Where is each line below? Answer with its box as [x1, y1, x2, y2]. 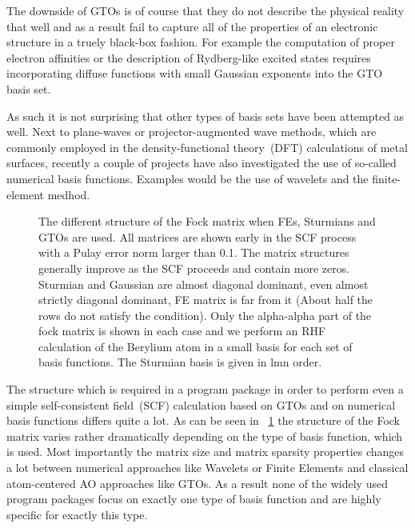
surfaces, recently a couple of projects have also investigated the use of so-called [6, 154, 397, 171]
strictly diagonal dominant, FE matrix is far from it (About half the [38, 291, 373, 308]
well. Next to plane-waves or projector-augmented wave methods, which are [6, 123, 377, 140]
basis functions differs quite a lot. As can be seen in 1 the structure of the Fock [6, 412, 400, 429]
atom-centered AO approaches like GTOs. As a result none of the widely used [6, 474, 388, 491]
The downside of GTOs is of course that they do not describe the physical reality [6, 2, 405, 18]
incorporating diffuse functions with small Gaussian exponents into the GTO [6, 65, 383, 82]
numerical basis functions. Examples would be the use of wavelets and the [6, 170, 369, 186]
